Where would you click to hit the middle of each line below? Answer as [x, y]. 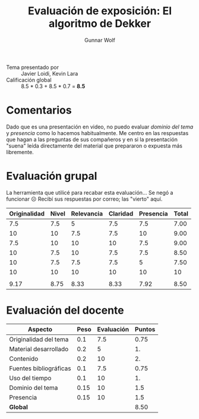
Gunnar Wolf [100, 40]
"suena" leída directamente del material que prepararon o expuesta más [94, 146]
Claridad [121, 214]
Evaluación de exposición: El [100, 11]
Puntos [145, 329]
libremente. [20, 152]
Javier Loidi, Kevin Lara [50, 73]
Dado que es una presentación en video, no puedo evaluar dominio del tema [100, 127]
